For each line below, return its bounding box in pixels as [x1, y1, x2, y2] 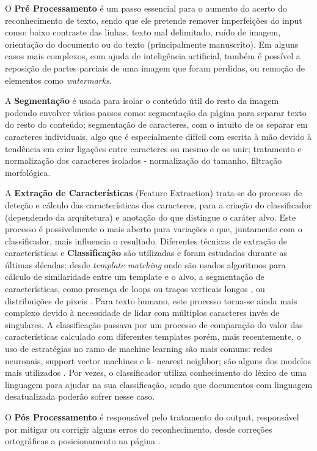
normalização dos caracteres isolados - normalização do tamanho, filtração [5, 154, 282, 167]
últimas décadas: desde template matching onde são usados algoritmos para [5, 258, 286, 271]
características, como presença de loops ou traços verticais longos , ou [5, 282, 265, 295]
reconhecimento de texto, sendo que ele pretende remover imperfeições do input [5, 13, 302, 26]
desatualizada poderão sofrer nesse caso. [5, 390, 155, 403]
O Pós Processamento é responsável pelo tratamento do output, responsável [5, 411, 299, 423]
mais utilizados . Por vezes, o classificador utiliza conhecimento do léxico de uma [5, 366, 307, 379]
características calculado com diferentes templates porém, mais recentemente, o [5, 330, 301, 343]
